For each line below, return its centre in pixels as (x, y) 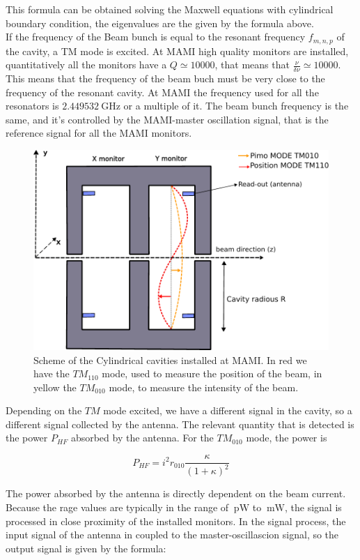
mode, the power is (287, 438)
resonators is (32, 106)
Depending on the (44, 410)
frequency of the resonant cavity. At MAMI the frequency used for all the (162, 92)
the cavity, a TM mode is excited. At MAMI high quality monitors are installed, (177, 51)
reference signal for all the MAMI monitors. (99, 133)
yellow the (55, 387)
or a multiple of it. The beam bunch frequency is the (236, 106)
